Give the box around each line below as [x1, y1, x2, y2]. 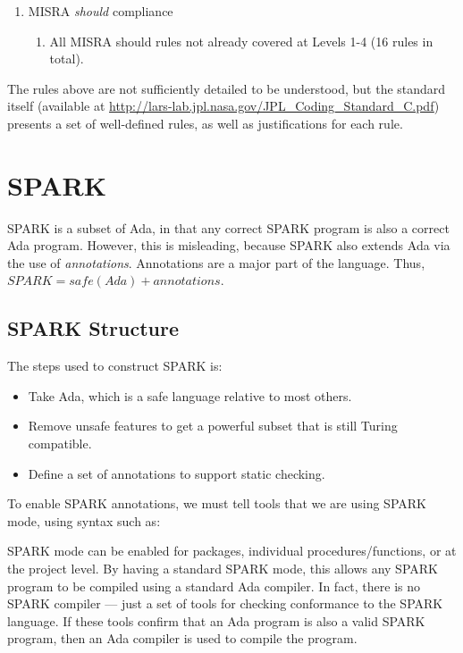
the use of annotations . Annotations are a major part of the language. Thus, [7, 253, 425, 272]
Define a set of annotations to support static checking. [28, 464, 325, 482]
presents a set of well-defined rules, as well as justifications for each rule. [7, 113, 403, 132]
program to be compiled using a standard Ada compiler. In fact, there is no [7, 576, 421, 595]
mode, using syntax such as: [7, 511, 161, 530]
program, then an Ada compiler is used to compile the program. [7, 629, 358, 648]
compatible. [28, 434, 92, 453]
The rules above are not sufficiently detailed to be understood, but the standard [7, 79, 446, 97]
